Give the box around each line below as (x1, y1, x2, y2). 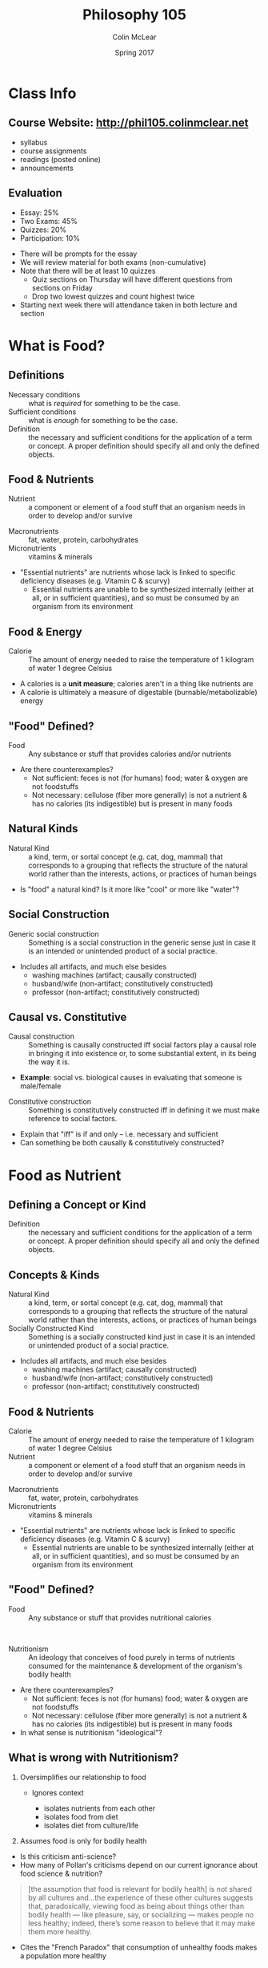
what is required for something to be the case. (28, 398, 181, 408)
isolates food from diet (43, 1811, 118, 1821)
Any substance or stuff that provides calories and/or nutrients (28, 749, 232, 758)
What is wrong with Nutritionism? (8, 1751, 179, 1765)
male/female (19, 1081, 62, 1091)
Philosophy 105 (82, 6, 186, 24)
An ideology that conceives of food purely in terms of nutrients (28, 1652, 235, 1662)
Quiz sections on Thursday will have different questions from (31, 274, 234, 284)
